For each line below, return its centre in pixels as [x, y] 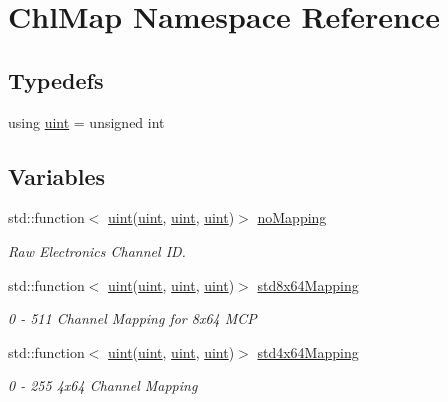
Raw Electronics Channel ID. [97, 250]
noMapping [292, 217]
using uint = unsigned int [86, 121]
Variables [57, 175]
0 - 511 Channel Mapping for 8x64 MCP [132, 318]
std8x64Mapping [308, 284]
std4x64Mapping [308, 351]
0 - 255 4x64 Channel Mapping [103, 385]
